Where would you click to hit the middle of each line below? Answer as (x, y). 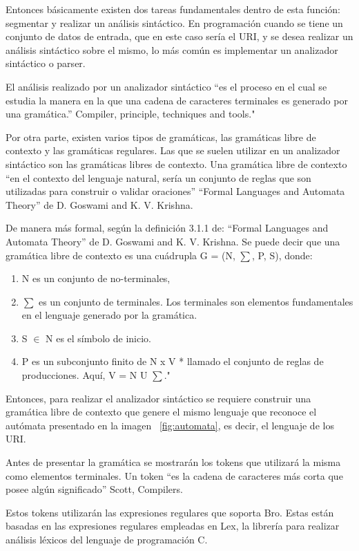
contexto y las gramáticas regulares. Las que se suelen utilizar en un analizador (173, 150)
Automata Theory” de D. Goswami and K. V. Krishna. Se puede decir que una (173, 241)
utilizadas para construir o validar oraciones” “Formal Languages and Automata (175, 191)
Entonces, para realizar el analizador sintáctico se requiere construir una (158, 398)
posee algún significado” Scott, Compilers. (94, 489)
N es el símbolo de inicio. (98, 338)
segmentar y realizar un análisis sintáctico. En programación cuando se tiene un (174, 22)
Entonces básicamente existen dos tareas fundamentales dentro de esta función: (173, 9)
